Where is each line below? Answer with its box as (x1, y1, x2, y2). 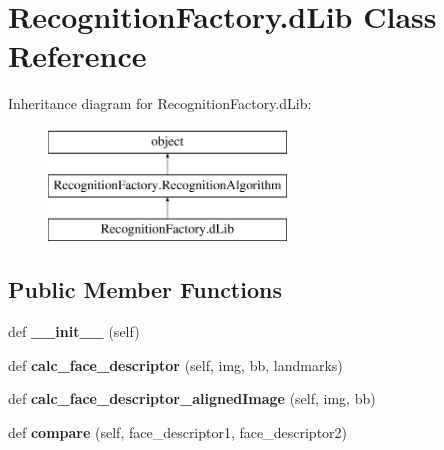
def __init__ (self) (8, 321, 140, 342)
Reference (8, 35, 147, 76)
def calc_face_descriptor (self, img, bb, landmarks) (8, 354, 343, 375)
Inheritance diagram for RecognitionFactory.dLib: (8, 93, 312, 114)
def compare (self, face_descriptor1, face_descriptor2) (8, 421, 348, 442)
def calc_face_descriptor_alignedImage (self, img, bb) (8, 388, 376, 409)
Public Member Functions (8, 274, 282, 305)
